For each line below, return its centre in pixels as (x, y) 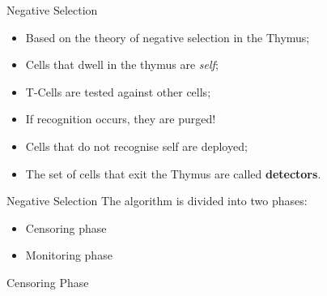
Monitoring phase (69, 255)
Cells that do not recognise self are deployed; (136, 146)
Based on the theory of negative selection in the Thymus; (168, 37)
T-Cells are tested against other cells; (118, 91)
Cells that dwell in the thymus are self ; (122, 64)
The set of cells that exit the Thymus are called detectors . (173, 173)
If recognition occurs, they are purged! (121, 119)
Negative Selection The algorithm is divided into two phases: (157, 201)
